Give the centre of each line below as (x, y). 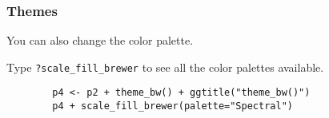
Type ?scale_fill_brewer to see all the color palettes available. (165, 67)
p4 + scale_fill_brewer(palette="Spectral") (173, 106)
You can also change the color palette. (100, 40)
